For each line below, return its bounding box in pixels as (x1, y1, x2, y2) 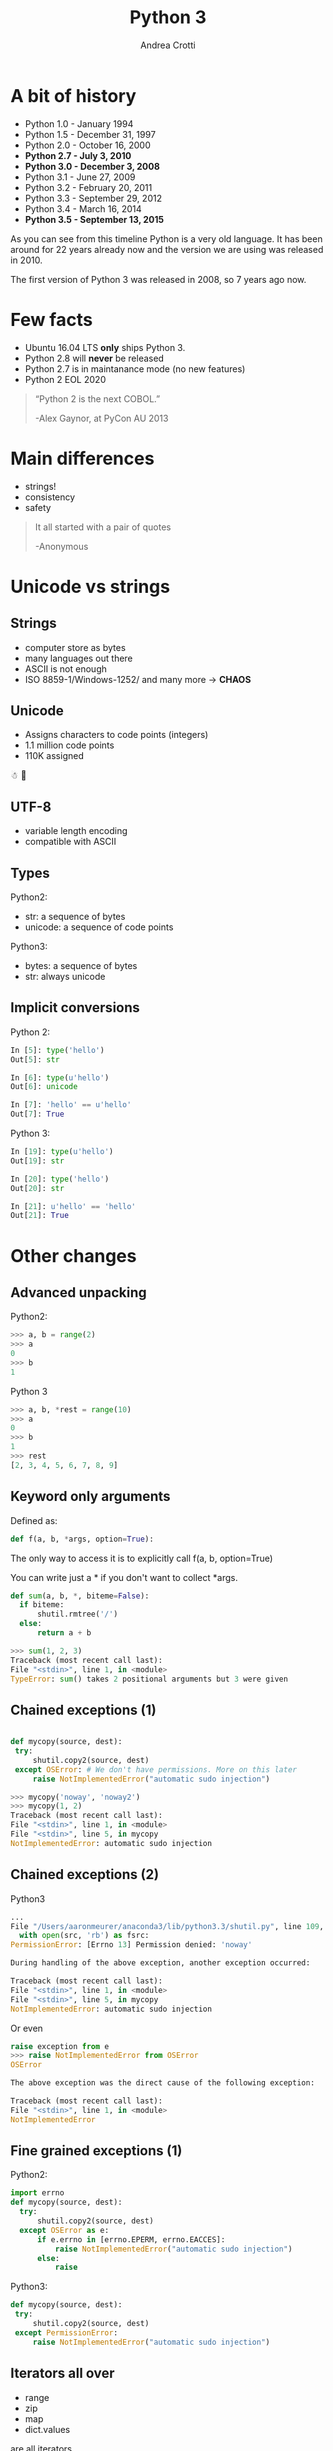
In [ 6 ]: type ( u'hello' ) (10, 1072, 110, 1083)
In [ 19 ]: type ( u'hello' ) (10, 1147, 114, 1157)
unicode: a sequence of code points (24, 921, 174, 933)
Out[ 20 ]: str (10, 1183, 65, 1193)
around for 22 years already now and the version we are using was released (10, 243, 324, 255)
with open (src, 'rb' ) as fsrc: (19, 1931, 150, 1941)
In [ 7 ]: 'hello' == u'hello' (10, 1100, 132, 1110)
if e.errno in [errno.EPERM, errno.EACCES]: (36, 2234, 226, 2245)
